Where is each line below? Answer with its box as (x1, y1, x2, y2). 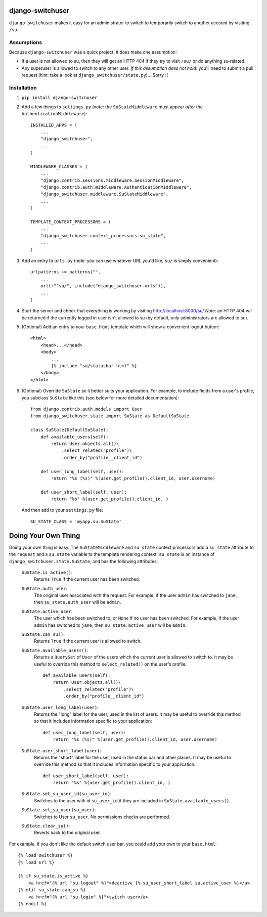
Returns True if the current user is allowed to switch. (34, 638, 142, 644)
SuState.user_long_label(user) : (21, 704, 99, 710)
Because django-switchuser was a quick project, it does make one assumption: (9, 49, 177, 55)
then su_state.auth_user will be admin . (34, 599, 121, 605)
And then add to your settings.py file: (21, 507, 103, 513)
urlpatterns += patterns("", (30, 269, 101, 275)
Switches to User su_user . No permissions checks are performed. (34, 814, 171, 820)
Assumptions (9, 39, 42, 45)
